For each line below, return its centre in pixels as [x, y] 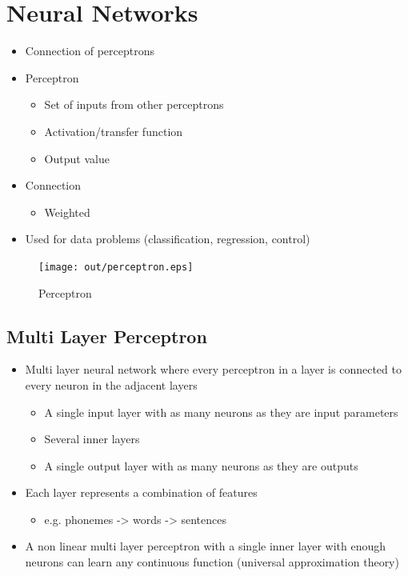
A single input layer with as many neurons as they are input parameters [221, 412]
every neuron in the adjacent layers [111, 384]
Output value [77, 158]
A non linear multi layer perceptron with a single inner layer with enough [206, 546]
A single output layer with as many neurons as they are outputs [201, 465]
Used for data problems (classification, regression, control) [168, 239]
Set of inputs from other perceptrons [134, 104]
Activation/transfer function [114, 131]
